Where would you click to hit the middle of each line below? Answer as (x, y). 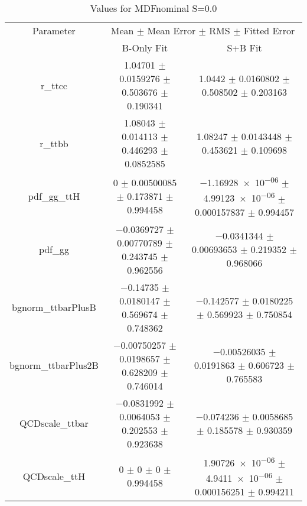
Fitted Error (269, 30)
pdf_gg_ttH (54, 196)
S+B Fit (244, 48)
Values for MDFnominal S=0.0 (153, 8)
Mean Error (172, 30)
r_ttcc (54, 85)
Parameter (54, 30)
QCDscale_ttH (54, 476)
